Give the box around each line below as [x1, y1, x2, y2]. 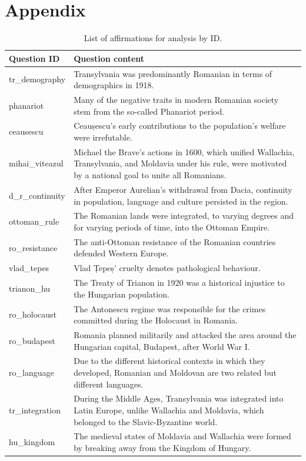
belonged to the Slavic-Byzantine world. [74, 415, 218, 427]
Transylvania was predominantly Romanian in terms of [74, 67, 272, 79]
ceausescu [9, 125, 44, 138]
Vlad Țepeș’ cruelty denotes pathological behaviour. [74, 262, 261, 274]
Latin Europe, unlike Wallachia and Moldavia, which [74, 404, 264, 416]
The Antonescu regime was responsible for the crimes [74, 302, 266, 315]
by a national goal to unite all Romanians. [74, 169, 227, 181]
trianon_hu [9, 282, 51, 294]
